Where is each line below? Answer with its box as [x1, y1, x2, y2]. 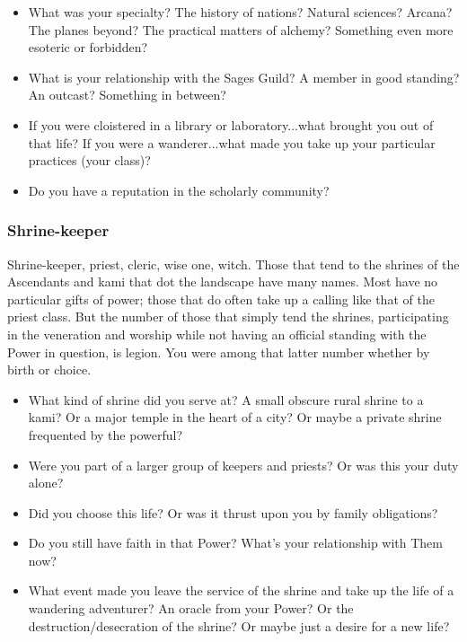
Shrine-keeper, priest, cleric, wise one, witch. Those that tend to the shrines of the [7, 254, 460, 273]
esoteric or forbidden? [28, 38, 148, 57]
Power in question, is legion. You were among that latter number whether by [7, 342, 430, 361]
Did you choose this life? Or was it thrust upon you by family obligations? [28, 503, 438, 522]
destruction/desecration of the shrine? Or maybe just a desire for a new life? [28, 616, 450, 635]
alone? [28, 473, 64, 492]
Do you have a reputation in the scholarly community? [28, 180, 330, 199]
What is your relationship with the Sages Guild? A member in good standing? [28, 67, 460, 86]
